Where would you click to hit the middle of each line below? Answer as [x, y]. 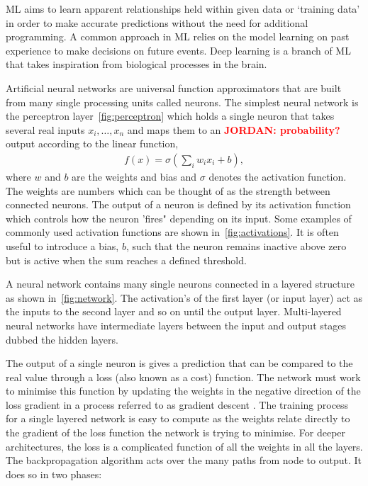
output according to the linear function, [92, 143]
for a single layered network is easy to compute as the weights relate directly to [178, 418]
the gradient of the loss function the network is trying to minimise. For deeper [176, 433]
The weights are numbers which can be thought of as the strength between [168, 190]
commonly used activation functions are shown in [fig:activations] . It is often [172, 232]
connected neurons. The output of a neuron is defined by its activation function [178, 204]
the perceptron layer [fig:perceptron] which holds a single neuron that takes [170, 116]
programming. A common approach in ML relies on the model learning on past [178, 36]
